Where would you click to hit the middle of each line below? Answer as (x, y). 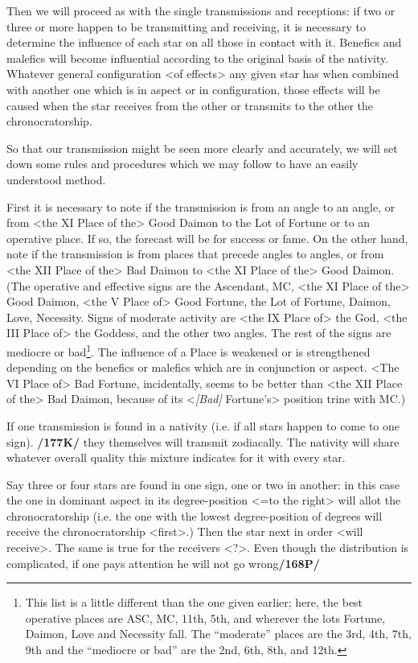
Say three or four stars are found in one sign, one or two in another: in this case (203, 484)
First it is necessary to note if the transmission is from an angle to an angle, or (201, 206)
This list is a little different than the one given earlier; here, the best (194, 602)
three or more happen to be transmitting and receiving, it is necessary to (186, 26)
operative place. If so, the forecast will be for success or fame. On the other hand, (207, 238)
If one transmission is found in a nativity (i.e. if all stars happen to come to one (203, 425)
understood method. (56, 179)
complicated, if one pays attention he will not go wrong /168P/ (163, 563)
